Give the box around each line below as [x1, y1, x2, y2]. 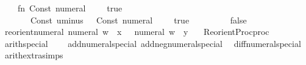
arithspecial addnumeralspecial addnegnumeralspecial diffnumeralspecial [4, 37, 301, 49]
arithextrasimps [4, 49, 63, 61]
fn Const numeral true [17, 2, 123, 14]
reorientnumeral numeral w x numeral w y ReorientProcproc [4, 25, 269, 38]
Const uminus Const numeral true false [30, 13, 247, 26]
